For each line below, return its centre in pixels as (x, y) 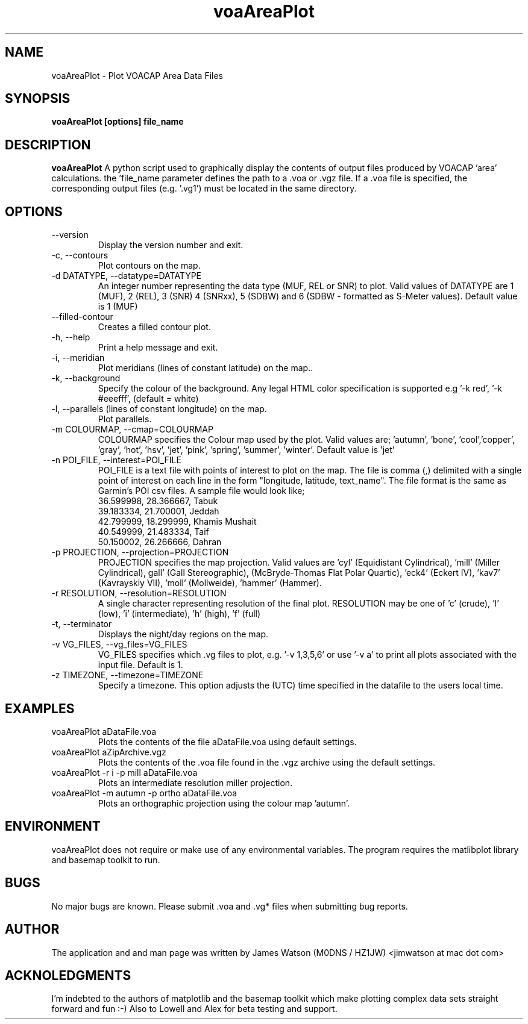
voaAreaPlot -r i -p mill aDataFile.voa (124, 772)
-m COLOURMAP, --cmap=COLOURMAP (132, 429)
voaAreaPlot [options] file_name (118, 122)
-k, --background (86, 378)
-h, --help (71, 337)
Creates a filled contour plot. (154, 327)
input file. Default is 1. (140, 665)
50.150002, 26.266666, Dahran (160, 542)
